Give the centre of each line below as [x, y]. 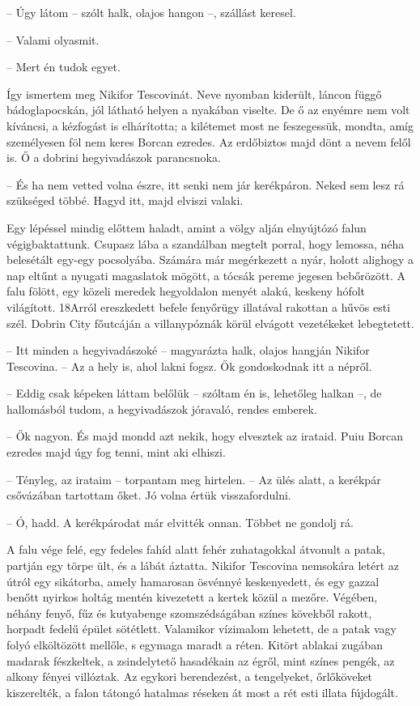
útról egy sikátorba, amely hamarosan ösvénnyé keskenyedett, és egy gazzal [193, 581]
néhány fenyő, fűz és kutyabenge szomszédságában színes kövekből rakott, [189, 612]
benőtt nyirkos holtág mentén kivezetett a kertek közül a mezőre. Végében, [192, 597]
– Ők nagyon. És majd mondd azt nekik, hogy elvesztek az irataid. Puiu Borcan [205, 436]
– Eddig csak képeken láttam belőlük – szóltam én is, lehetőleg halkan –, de [194, 393]
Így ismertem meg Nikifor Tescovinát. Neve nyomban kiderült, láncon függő [194, 94]
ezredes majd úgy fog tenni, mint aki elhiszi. [116, 452]
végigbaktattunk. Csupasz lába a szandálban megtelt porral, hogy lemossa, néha [206, 243]
